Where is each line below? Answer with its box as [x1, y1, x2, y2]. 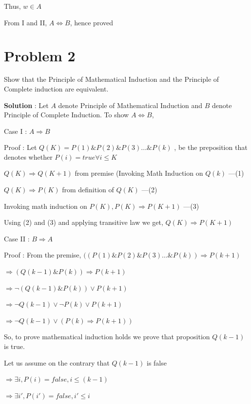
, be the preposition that [174, 142, 248, 152]
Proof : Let [4, 142, 37, 152]
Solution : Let [4, 100, 49, 110]
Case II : [4, 233, 30, 243]
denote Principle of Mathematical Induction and [58, 100, 203, 110]
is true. [4, 341, 25, 351]
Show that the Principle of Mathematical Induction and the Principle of [4, 74, 219, 84]
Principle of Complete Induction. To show [4, 110, 129, 120]
